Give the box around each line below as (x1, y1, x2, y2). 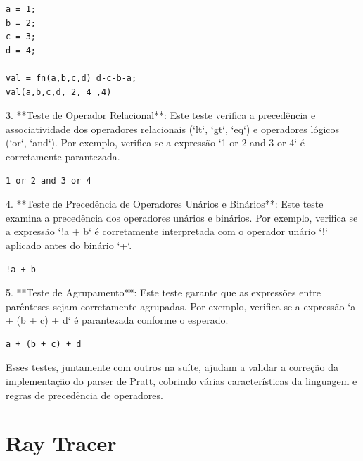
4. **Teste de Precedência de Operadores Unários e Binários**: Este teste (6, 196, 324, 211)
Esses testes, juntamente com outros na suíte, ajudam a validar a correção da (6, 360, 338, 374)
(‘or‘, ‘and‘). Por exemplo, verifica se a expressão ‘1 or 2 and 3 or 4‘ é (6, 135, 305, 150)
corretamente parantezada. (6, 149, 120, 163)
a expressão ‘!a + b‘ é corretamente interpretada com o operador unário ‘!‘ (6, 224, 328, 239)
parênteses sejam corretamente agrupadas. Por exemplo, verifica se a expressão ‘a (6, 298, 356, 313)
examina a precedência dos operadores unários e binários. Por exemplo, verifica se (6, 210, 358, 225)
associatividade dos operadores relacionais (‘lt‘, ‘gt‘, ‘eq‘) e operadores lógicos (6, 121, 340, 136)
